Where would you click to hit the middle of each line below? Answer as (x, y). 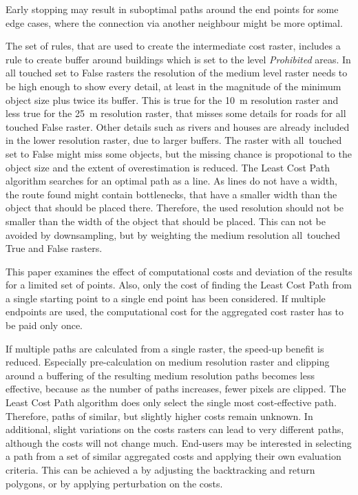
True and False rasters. (54, 248)
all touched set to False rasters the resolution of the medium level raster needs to (177, 73)
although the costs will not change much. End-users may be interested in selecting (179, 442)
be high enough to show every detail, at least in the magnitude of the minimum (173, 86)
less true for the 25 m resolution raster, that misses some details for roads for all (176, 113)
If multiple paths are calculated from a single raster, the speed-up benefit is (165, 348)
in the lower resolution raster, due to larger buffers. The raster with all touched (174, 140)
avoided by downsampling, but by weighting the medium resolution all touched (173, 234)
